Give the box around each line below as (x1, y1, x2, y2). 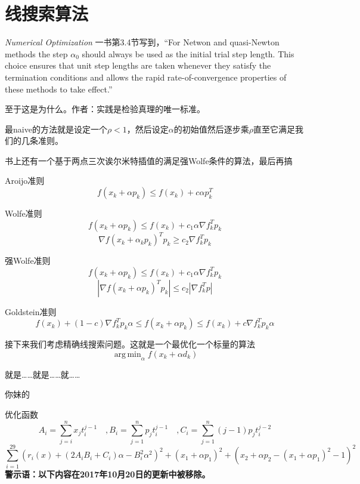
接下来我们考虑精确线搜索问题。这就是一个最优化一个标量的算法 (5, 338, 255, 350)
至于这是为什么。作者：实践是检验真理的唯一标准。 (5, 103, 205, 115)
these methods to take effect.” (5, 82, 113, 95)
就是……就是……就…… (5, 368, 80, 380)
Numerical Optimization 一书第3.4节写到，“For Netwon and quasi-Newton (5, 36, 280, 48)
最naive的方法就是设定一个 (5, 122, 107, 135)
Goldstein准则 (5, 305, 57, 317)
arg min (114, 350, 141, 359)
